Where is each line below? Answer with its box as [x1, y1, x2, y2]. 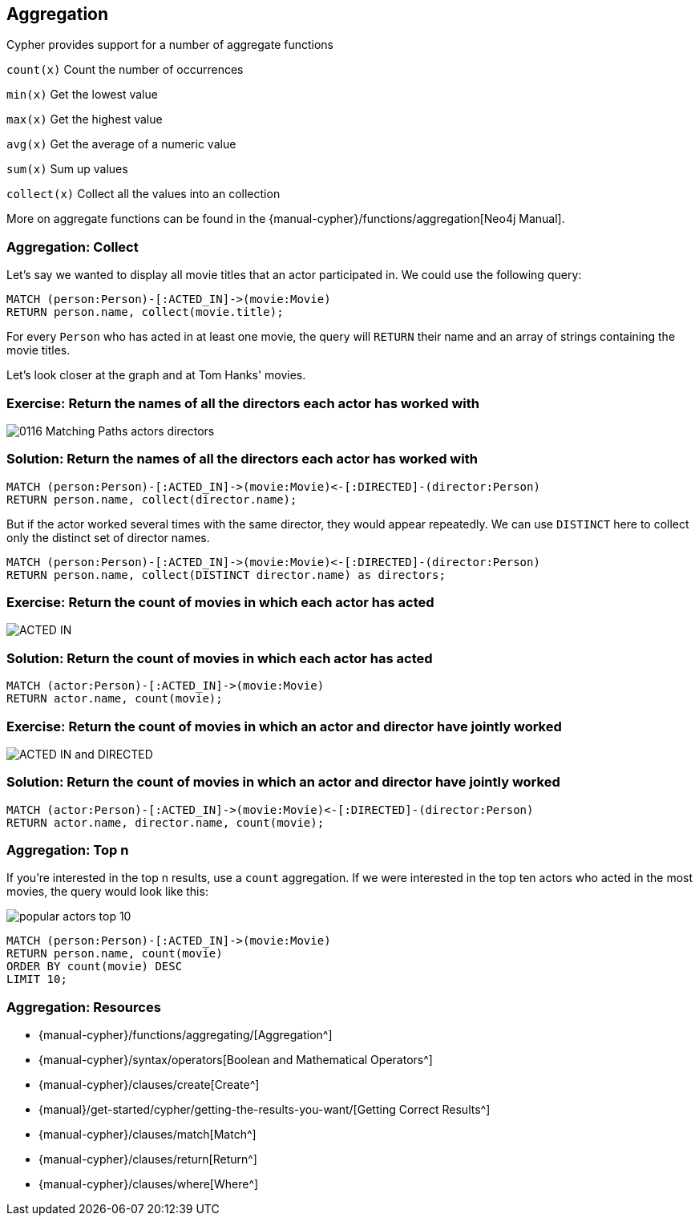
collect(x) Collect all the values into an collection [6, 187, 281, 201]
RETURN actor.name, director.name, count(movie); [6, 815, 325, 829]
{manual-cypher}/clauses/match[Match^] [38, 1127, 257, 1142]
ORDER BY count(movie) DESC [6, 960, 183, 973]
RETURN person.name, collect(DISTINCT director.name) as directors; [6, 568, 446, 581]
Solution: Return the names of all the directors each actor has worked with [6, 451, 478, 467]
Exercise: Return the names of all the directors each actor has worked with [6, 395, 479, 411]
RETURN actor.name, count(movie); [6, 692, 223, 706]
